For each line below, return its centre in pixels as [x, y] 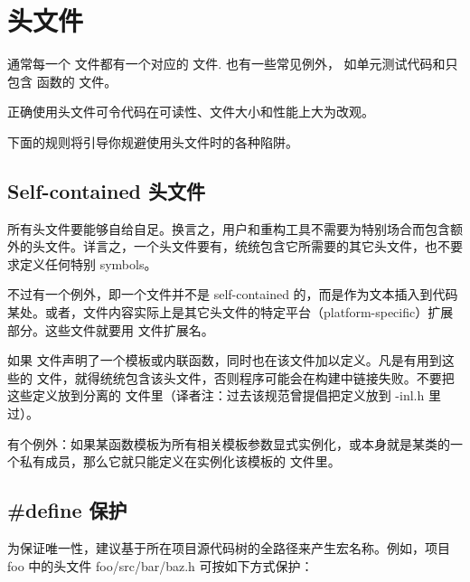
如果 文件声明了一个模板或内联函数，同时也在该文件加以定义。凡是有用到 [225, 360]
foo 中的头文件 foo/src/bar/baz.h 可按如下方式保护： [160, 565]
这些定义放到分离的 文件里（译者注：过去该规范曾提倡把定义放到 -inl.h [216, 395]
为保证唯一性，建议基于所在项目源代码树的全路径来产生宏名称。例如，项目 [229, 548]
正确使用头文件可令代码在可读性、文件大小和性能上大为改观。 [191, 112]
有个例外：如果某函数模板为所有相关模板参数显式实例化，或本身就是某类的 [229, 443]
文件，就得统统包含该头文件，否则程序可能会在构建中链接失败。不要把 [245, 377]
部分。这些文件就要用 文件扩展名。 [111, 329]
